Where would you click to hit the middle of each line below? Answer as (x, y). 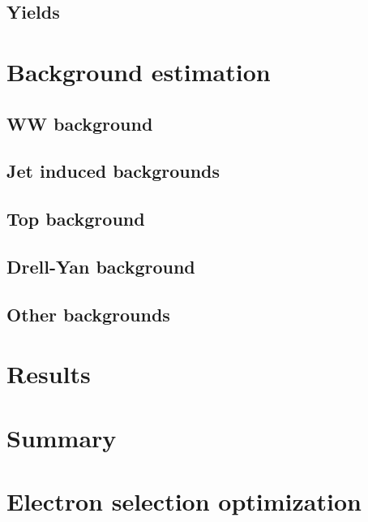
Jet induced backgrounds (113, 171)
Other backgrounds (88, 314)
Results (49, 374)
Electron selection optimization (184, 501)
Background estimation (139, 71)
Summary (62, 437)
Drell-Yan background (101, 266)
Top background (76, 219)
